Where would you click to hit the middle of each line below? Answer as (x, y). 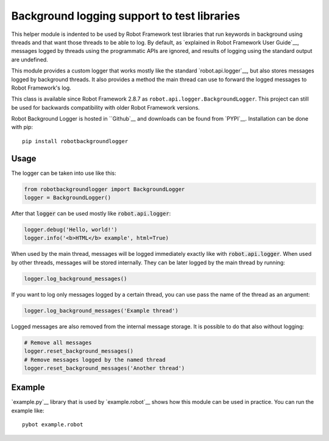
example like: (28, 411)
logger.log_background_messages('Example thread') (101, 310)
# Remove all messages (58, 342)
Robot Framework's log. (41, 88)
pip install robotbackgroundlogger (75, 141)
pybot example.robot (53, 425)
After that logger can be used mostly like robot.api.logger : (91, 214)
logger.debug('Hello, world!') (71, 230)
